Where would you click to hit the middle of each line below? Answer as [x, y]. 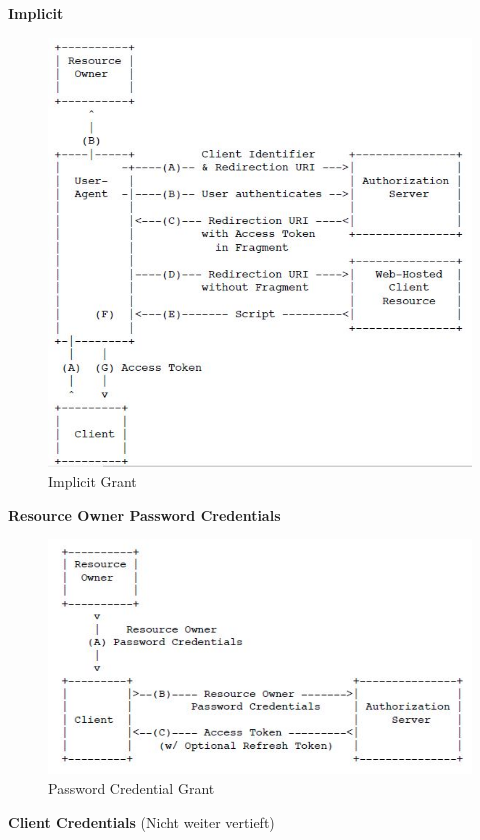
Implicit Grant [92, 480]
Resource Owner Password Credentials [144, 514]
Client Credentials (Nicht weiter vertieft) [141, 821]
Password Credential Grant [131, 787]
